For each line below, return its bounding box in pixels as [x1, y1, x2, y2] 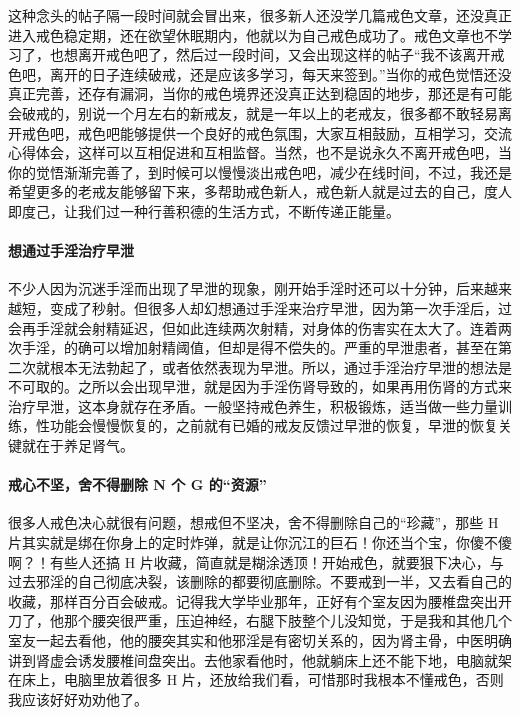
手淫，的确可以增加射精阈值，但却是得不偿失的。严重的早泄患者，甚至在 [21, 337, 498, 358]
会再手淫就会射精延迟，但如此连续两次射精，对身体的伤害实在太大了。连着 [8, 317, 498, 338]
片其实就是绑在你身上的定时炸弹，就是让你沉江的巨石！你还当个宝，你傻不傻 [8, 532, 512, 553]
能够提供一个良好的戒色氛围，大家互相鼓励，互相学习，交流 [119, 122, 512, 143]
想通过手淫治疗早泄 [8, 240, 134, 261]
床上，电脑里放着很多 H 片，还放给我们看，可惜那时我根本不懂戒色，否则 [21, 669, 504, 690]
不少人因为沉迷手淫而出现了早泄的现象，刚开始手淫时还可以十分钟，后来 [8, 278, 484, 299]
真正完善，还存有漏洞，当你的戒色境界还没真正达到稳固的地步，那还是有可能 [8, 83, 512, 104]
